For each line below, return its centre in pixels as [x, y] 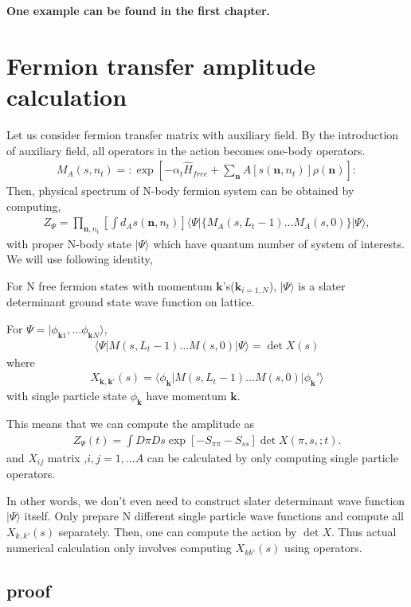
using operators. [323, 548]
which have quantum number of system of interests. [279, 243]
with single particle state [67, 396]
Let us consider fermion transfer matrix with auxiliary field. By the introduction [203, 134]
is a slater [322, 285]
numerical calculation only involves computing [119, 548]
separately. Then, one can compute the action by [178, 531]
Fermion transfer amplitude [161, 65]
